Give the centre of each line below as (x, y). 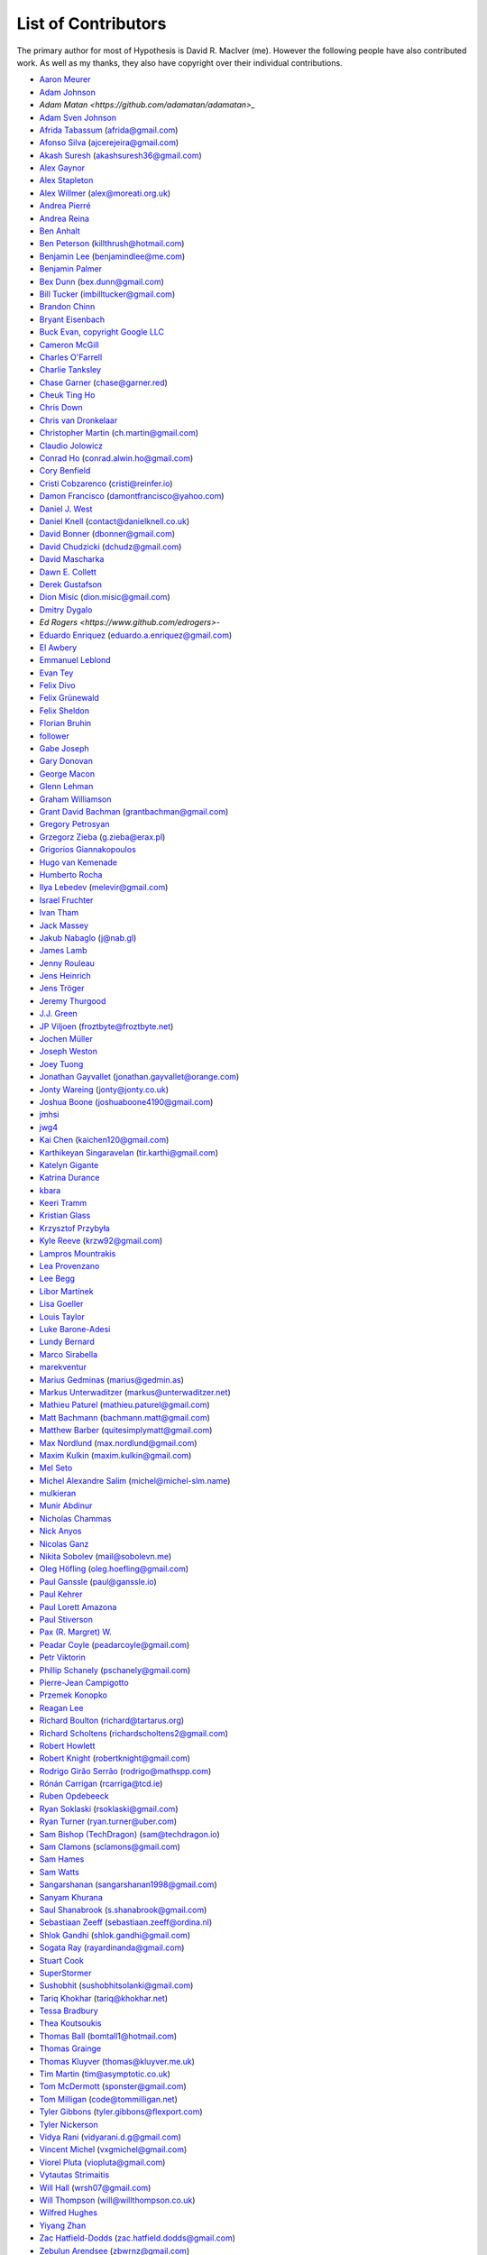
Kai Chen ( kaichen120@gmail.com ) (104, 1140)
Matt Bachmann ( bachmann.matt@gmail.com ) (125, 1417)
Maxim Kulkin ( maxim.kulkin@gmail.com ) (115, 1455)
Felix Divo (57, 686)
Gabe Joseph (64, 749)
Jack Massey (64, 925)
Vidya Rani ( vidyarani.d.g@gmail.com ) (110, 2137)
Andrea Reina (64, 218)
